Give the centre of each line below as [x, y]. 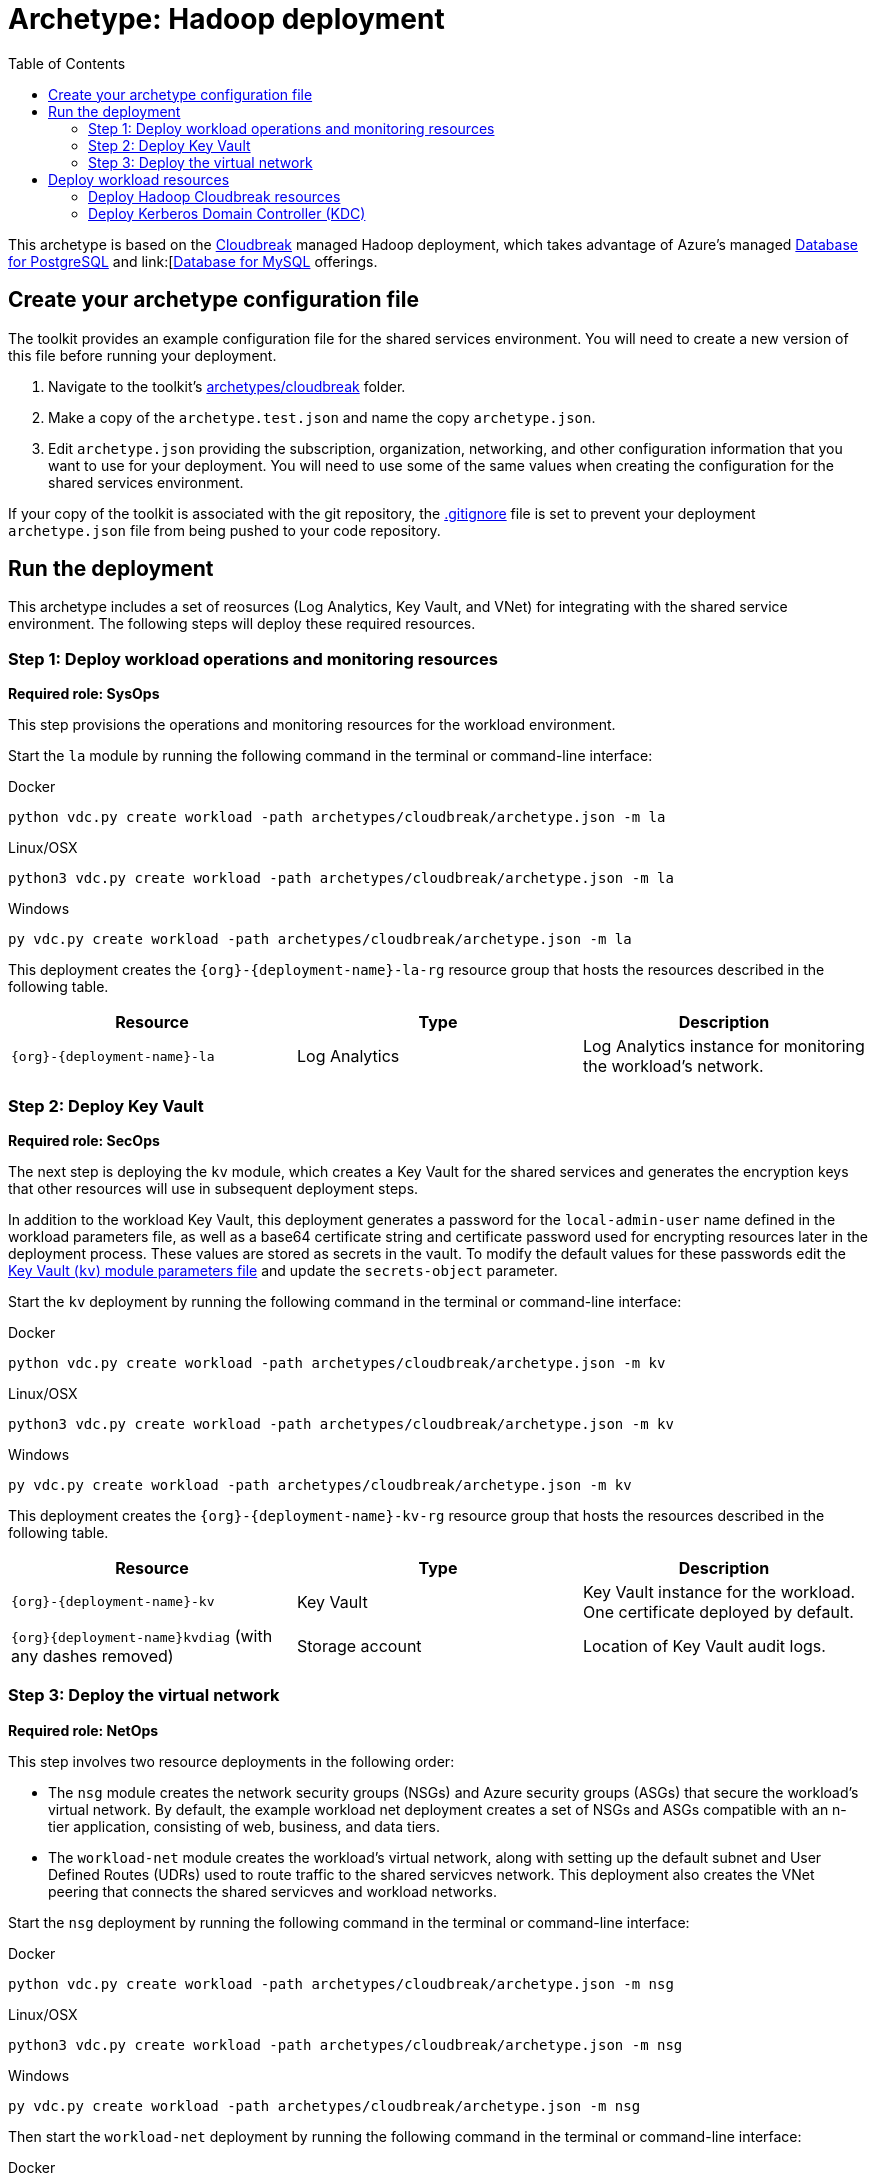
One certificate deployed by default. [718, 1611]
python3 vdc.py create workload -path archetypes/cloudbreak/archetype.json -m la [341, 878]
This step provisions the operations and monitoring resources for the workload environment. [312, 725]
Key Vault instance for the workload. [719, 1591]
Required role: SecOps [84, 1140]
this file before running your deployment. [142, 355]
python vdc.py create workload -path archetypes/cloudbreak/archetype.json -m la [337, 817]
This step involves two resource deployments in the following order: [231, 1761]
